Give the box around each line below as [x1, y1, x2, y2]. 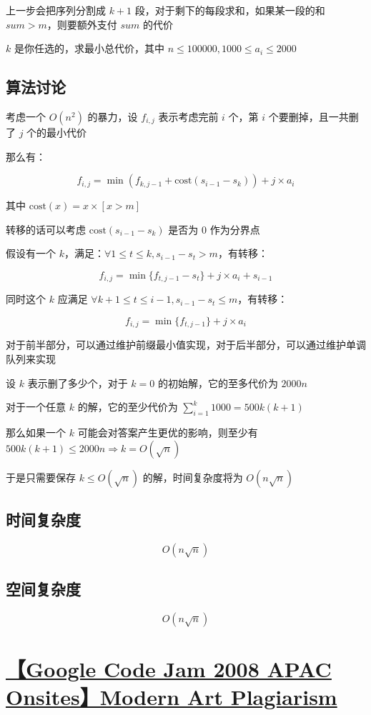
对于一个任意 [6, 399, 66, 414]
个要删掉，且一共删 [268, 109, 359, 124]
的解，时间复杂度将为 [142, 469, 243, 484]
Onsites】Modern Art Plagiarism [6, 682, 337, 711]
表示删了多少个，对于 [27, 375, 128, 390]
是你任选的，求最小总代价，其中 [14, 41, 164, 56]
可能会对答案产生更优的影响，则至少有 [77, 425, 258, 440]
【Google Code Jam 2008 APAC [6, 654, 332, 684]
